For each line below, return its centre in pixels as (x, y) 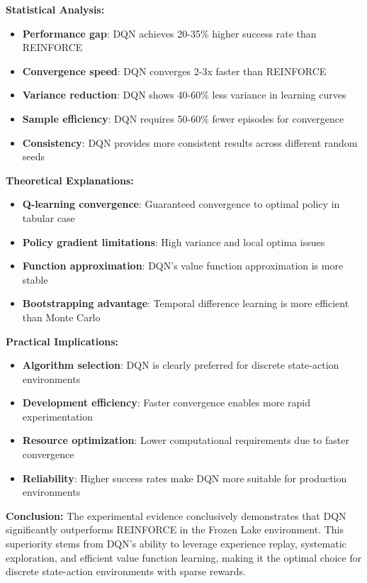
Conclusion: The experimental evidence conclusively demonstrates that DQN (176, 515)
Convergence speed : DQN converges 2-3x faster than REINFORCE (174, 71)
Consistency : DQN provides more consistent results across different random (190, 142)
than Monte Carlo (61, 317)
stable (35, 279)
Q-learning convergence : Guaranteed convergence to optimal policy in (181, 204)
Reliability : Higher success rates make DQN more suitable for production (185, 478)
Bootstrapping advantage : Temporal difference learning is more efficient (186, 303)
